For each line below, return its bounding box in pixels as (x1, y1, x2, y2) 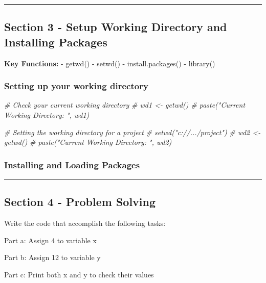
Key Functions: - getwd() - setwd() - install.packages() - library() (4, 58, 215, 68)
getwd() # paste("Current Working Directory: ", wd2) (4, 137, 172, 147)
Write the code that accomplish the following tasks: (4, 218, 166, 228)
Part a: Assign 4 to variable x (4, 235, 97, 245)
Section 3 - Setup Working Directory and (4, 19, 227, 35)
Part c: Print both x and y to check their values (4, 269, 154, 279)
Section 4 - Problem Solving (4, 194, 156, 210)
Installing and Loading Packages (4, 158, 140, 171)
